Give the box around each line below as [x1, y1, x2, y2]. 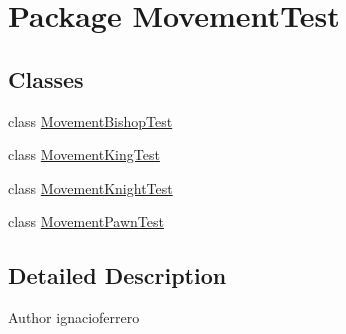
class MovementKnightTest [8, 177, 173, 198]
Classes [8, 63, 84, 94]
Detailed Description [8, 260, 227, 291]
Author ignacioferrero [8, 307, 140, 328]
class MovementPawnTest [8, 211, 164, 232]
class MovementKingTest [8, 144, 160, 165]
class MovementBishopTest [8, 110, 173, 131]
